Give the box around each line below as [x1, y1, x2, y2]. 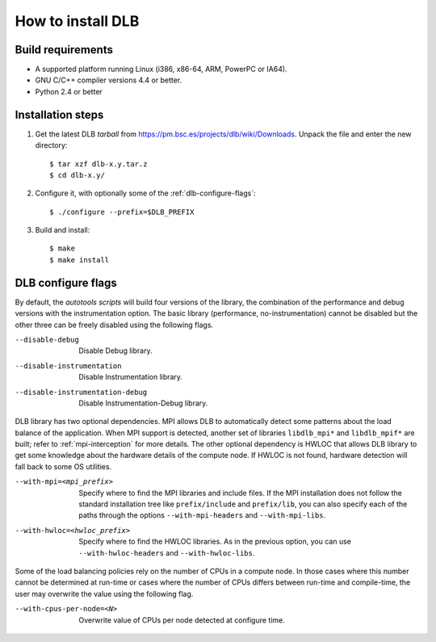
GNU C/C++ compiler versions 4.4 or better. [35, 75, 182, 85]
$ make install [49, 255, 110, 264]
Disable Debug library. [78, 346, 153, 355]
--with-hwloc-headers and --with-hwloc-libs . [78, 548, 255, 557]
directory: [35, 141, 68, 150]
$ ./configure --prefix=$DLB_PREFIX [49, 207, 195, 216]
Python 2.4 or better [35, 86, 103, 96]
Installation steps [15, 107, 104, 121]
